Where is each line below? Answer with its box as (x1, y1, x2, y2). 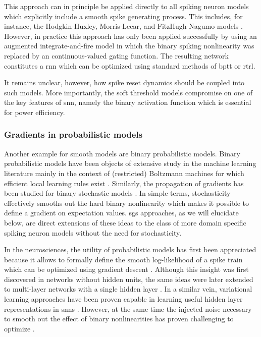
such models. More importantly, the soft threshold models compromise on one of (4, 87, 253, 97)
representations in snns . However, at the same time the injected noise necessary (4, 303, 252, 314)
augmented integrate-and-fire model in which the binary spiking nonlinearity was (4, 40, 254, 51)
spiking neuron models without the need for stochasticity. (4, 227, 182, 238)
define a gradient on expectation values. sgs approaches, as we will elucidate (4, 207, 239, 218)
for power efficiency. (4, 106, 65, 117)
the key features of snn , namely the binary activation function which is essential (4, 97, 251, 107)
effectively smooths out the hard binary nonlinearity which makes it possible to (4, 197, 249, 208)
